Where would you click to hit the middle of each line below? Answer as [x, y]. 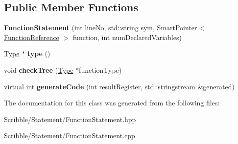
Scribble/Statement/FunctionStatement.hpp [70, 119]
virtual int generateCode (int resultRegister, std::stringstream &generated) [119, 86]
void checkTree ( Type [39, 70]
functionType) [100, 70]
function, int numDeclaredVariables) [127, 37]
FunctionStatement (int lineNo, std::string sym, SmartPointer [101, 28]
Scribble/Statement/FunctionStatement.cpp [70, 135]
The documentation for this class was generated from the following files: [112, 103]
